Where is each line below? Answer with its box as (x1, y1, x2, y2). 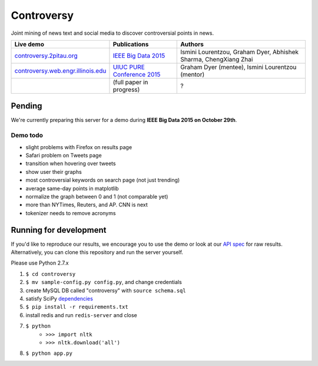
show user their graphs (25, 168, 82, 175)
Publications (112, 40, 149, 48)
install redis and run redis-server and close (25, 311, 138, 318)
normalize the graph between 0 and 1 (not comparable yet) (25, 193, 168, 200)
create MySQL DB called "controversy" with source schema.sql (25, 286, 186, 294)
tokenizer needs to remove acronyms (25, 209, 116, 216)
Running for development (11, 225, 107, 235)
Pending (11, 101, 42, 111)
